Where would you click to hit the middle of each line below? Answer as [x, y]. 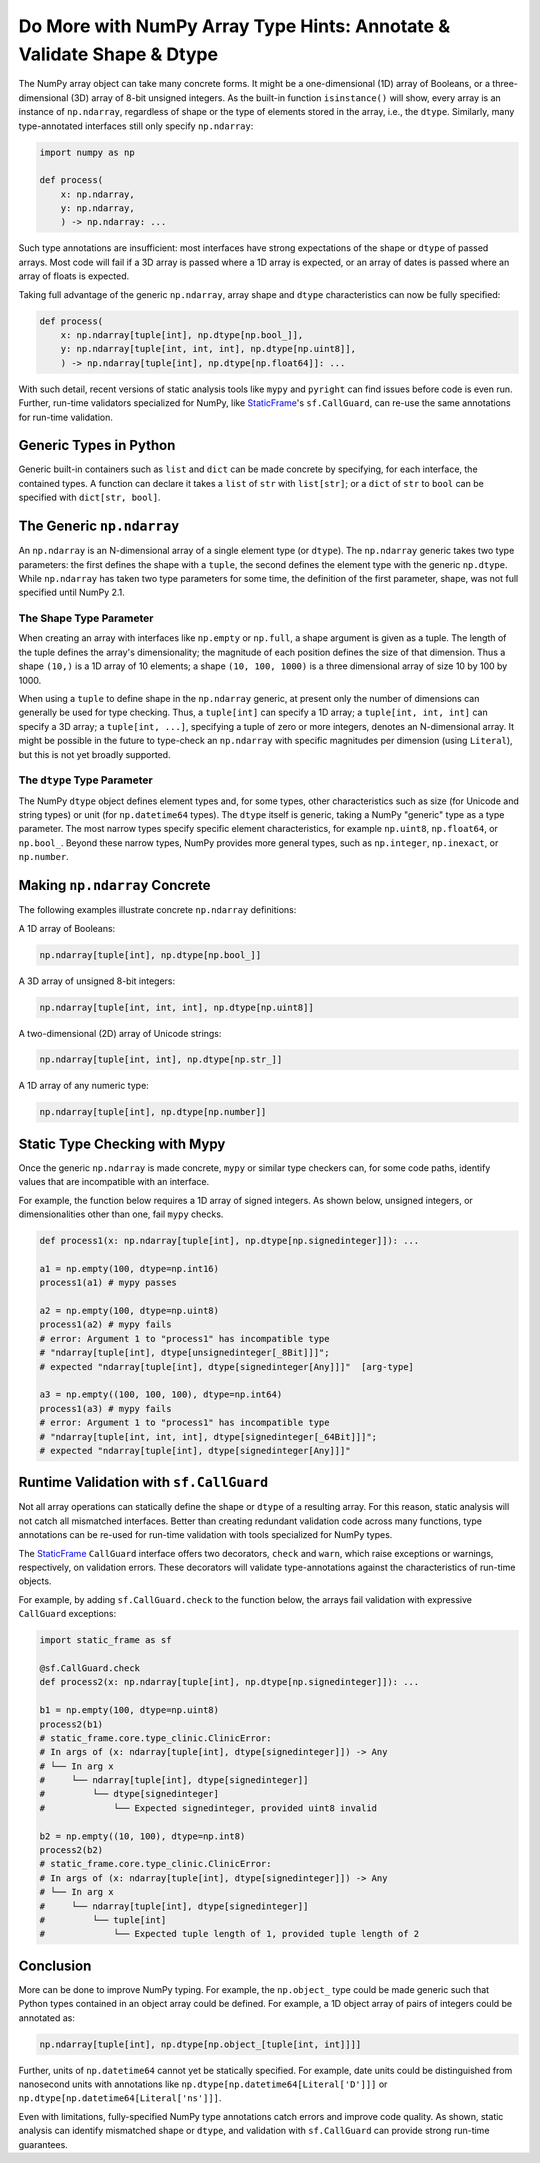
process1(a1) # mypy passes [108, 1283]
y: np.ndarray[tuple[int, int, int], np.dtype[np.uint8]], [208, 349]
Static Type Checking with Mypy [122, 1143]
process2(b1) [71, 1724]
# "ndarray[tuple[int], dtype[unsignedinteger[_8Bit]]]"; [184, 1353]
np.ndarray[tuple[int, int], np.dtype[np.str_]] [161, 1059]
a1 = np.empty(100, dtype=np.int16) [129, 1268]
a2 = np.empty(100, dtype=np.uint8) [129, 1311]
